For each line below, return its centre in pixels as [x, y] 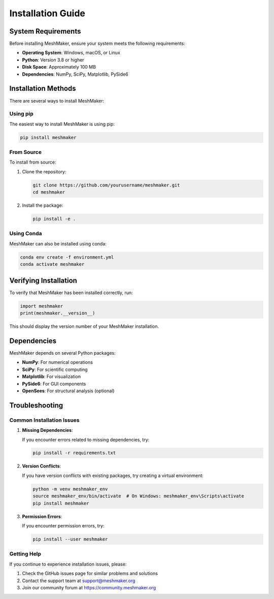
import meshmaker [42, 306]
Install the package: [43, 205]
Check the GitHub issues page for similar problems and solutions [90, 574]
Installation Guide [47, 13]
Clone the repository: [44, 171]
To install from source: [33, 162]
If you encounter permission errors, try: [63, 526]
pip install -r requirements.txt [74, 453]
